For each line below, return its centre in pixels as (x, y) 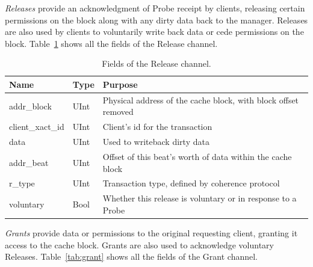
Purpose (120, 84)
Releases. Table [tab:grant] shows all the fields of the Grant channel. (131, 256)
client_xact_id (37, 127)
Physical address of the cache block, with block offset (201, 100)
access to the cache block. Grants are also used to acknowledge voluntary (139, 244)
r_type (22, 183)
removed (118, 112)
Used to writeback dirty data (156, 142)
